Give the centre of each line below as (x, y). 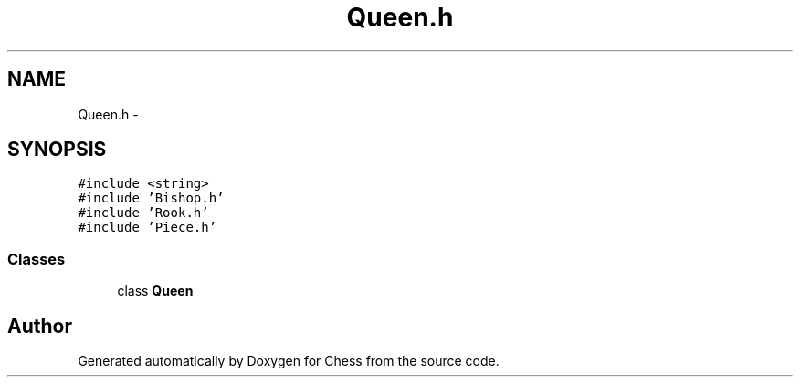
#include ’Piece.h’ (147, 228)
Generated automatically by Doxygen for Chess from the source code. (289, 361)
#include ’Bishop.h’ (151, 198)
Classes (37, 259)
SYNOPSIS (57, 150)
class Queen (155, 291)
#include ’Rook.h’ (143, 213)
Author (40, 326)
